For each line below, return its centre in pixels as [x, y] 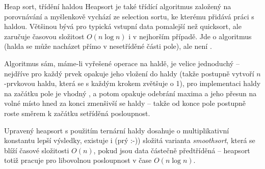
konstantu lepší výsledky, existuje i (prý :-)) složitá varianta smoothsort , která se [130, 140]
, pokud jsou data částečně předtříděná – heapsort [172, 150]
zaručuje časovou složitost [44, 36]
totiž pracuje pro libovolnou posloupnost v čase [78, 160]
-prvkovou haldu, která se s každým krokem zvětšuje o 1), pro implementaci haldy [132, 83]
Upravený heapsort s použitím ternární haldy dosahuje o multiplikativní [117, 130]
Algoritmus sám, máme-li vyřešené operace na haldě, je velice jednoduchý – [122, 63]
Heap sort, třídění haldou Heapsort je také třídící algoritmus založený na [118, 6]
